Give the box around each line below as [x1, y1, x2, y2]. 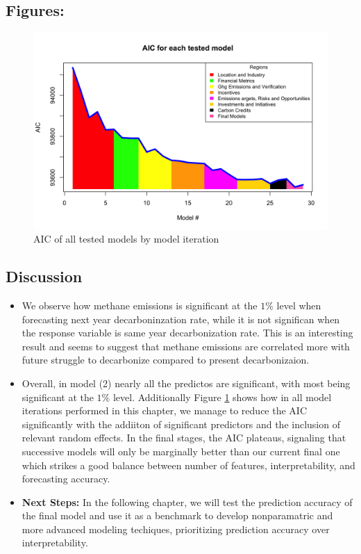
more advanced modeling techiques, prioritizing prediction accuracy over [22, 521, 330, 536]
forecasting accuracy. [22, 471, 110, 486]
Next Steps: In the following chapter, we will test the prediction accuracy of [22, 494, 353, 509]
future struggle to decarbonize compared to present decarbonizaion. [22, 352, 310, 367]
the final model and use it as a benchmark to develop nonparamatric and [22, 508, 333, 523]
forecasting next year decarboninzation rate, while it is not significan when [22, 311, 340, 326]
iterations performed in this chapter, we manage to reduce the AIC [22, 403, 308, 418]
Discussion [6, 266, 83, 287]
